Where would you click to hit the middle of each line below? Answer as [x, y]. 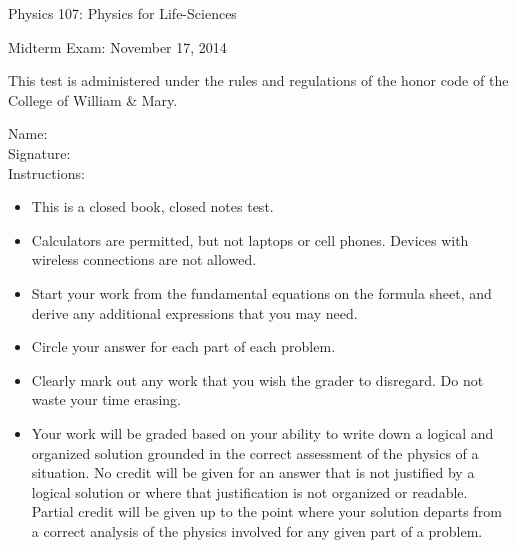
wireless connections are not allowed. [144, 259]
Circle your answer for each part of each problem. [183, 346]
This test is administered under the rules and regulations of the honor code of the [258, 80]
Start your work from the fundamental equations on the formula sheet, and [261, 292]
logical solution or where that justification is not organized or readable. [249, 491]
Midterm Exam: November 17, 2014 [117, 46]
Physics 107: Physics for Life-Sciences [122, 13]
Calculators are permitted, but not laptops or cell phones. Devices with [250, 239]
